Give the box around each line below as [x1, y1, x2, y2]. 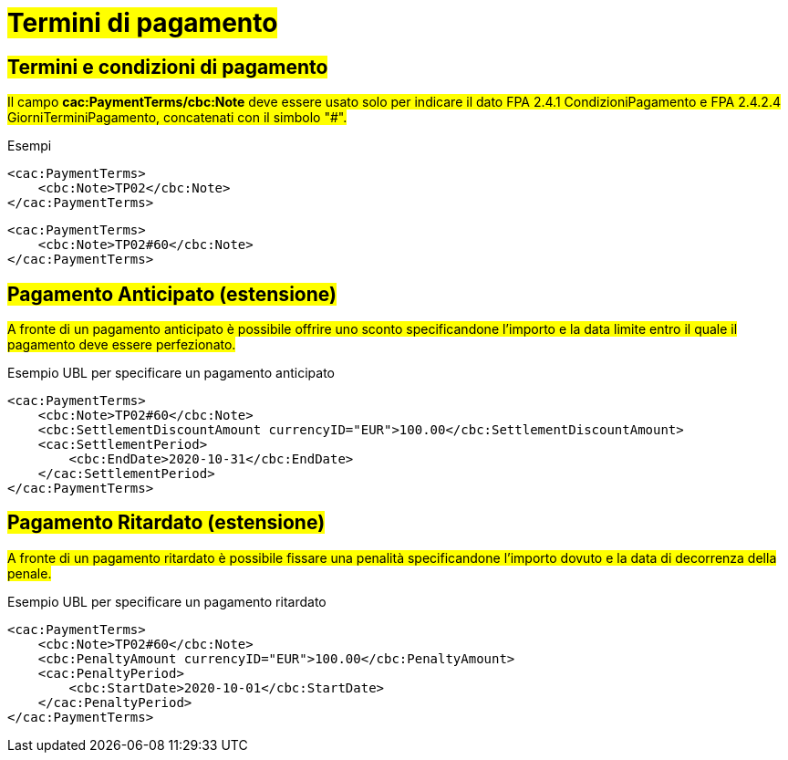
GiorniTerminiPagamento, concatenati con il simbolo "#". [7, 109, 347, 126]
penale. [7, 565, 52, 581]
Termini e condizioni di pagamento [7, 55, 328, 78]
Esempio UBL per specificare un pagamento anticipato [7, 365, 335, 381]
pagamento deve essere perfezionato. [7, 337, 236, 353]
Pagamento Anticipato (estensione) [7, 282, 337, 306]
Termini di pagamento [7, 7, 278, 38]
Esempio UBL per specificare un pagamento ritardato [7, 593, 327, 609]
